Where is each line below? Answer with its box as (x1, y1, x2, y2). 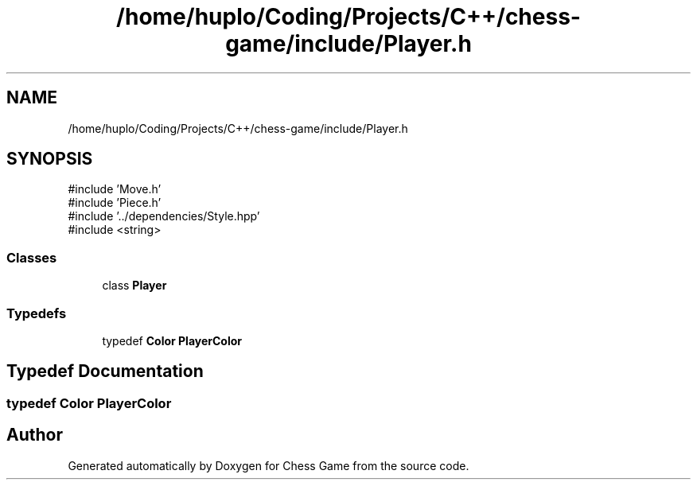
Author (6, 425, 63, 445)
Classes (6, 249, 57, 266)
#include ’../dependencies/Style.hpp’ (68, 209, 260, 224)
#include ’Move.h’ (68, 182, 162, 196)
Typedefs (6, 305, 67, 321)
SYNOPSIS (6, 149, 93, 169)
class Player (102, 278, 167, 293)
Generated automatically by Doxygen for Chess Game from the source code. (68, 458, 469, 472)
